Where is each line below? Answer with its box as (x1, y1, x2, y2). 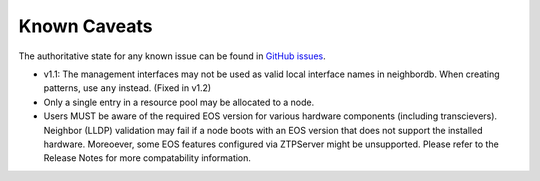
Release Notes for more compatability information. (43, 152, 252, 164)
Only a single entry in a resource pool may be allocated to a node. (43, 96, 315, 108)
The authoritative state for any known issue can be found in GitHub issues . (18, 50, 326, 62)
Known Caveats (18, 15, 153, 37)
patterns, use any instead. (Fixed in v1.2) (43, 82, 212, 94)
